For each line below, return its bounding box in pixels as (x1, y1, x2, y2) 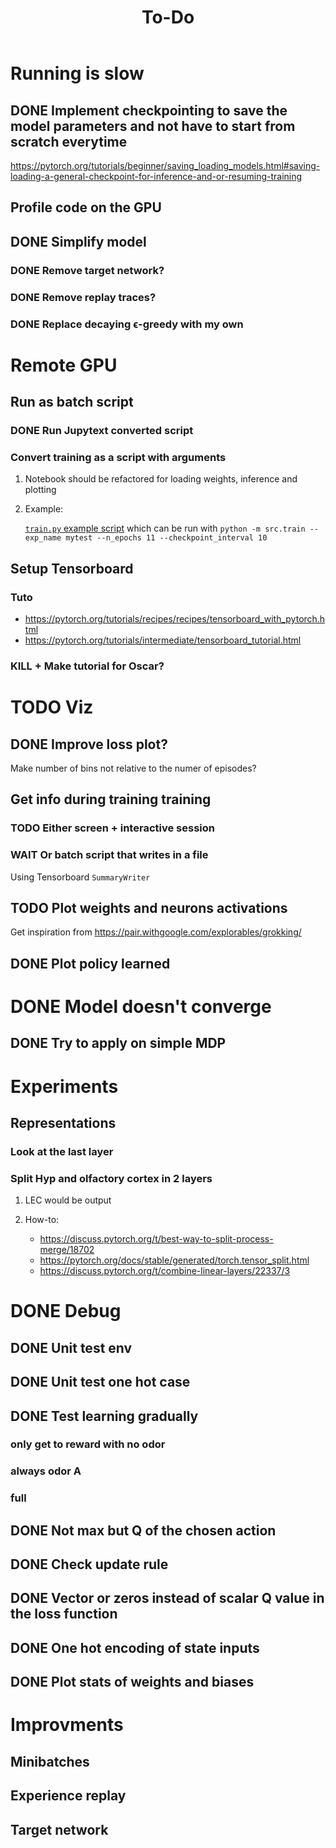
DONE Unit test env (10, 1339, 133, 1356)
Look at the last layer (10, 1144, 114, 1158)
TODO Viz (10, 696, 94, 719)
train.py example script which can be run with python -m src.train (24, 522, 306, 535)
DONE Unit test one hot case (10, 1374, 191, 1391)
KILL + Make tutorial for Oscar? (10, 659, 165, 673)
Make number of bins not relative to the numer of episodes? (10, 762, 257, 774)
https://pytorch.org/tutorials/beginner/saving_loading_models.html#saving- (10, 160, 321, 171)
